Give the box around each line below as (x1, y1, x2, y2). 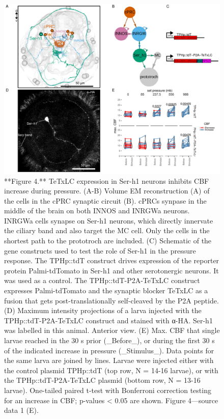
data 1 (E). (4, 405, 39, 415)
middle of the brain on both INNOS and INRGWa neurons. (4, 205, 190, 216)
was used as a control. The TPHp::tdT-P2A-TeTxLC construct (4, 275, 200, 286)
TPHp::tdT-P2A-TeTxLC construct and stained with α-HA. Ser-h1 (4, 315, 213, 325)
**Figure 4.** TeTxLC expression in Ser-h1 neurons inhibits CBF (4, 175, 209, 186)
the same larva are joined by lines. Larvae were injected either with (4, 355, 214, 366)
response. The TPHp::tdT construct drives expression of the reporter (4, 255, 219, 266)
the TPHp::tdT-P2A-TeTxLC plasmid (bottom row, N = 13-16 (4, 375, 201, 385)
